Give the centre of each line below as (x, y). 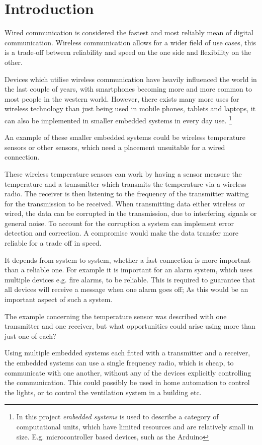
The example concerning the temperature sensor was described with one (116, 316)
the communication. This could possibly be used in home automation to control (127, 382)
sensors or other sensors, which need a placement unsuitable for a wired (115, 147)
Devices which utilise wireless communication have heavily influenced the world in (131, 79)
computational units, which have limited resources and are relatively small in (135, 426)
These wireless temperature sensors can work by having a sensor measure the (123, 173)
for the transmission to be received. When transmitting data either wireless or (125, 203)
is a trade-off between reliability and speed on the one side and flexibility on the (128, 52)
